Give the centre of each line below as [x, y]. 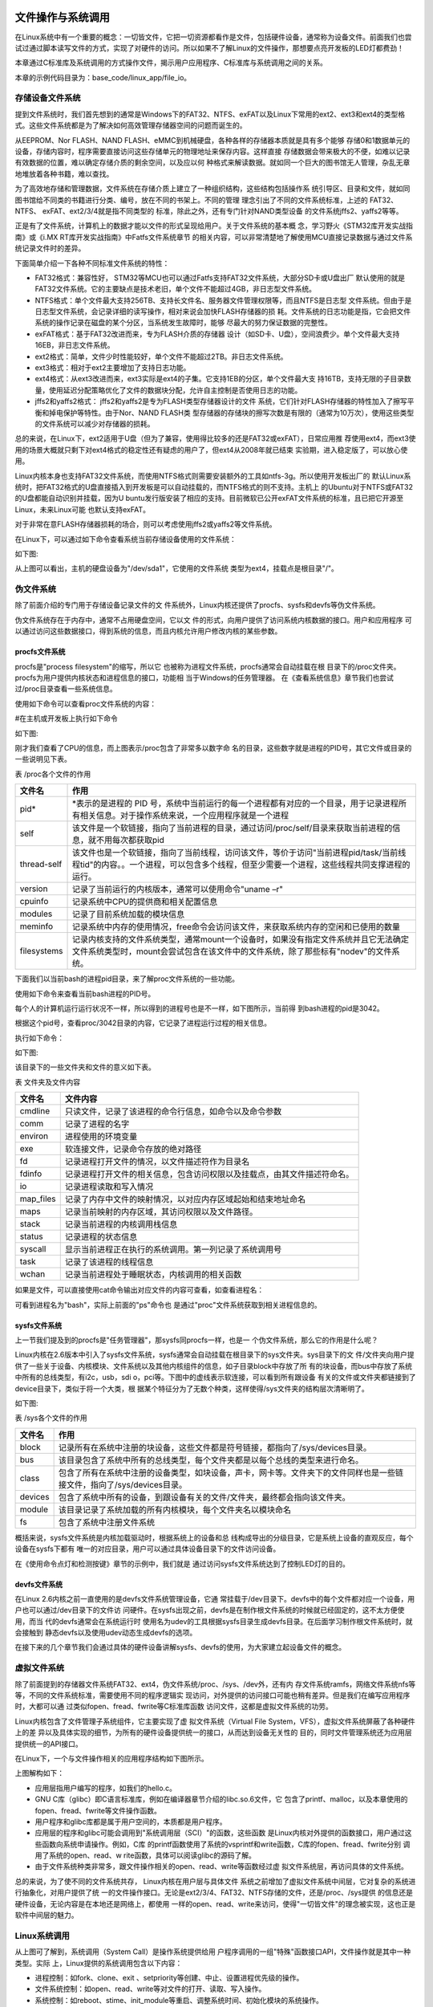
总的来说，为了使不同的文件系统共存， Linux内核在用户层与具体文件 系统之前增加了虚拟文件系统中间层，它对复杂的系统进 [215, 1881]
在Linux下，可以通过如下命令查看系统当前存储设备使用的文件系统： [125, 539]
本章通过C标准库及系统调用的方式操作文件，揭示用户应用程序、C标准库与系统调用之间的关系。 [171, 63]
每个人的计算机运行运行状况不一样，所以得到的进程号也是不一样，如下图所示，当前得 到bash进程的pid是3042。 [199, 1008]
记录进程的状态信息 [101, 1237]
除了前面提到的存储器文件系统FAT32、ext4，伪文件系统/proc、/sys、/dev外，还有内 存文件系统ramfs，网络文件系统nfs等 [215, 1684]
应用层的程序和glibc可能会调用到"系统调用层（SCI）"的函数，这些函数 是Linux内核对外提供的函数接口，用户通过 [220, 1833]
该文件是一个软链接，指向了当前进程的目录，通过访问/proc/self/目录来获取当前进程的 [232, 828]
